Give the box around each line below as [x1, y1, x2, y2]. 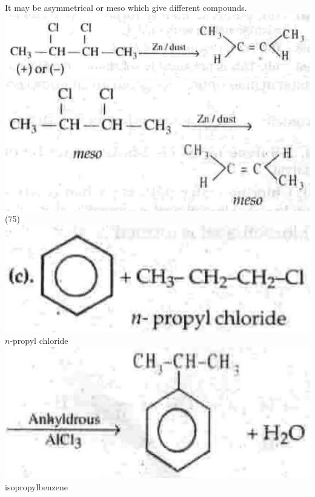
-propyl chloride [10, 334, 68, 347]
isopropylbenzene [5, 480, 68, 493]
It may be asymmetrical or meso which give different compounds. [5, 1, 247, 13]
